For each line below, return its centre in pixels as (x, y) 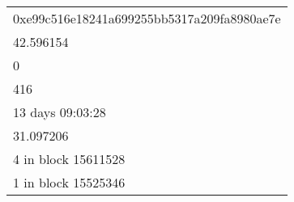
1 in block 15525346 (69, 182)
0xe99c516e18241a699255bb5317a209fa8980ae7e (147, 18)
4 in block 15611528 (69, 159)
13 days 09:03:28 (60, 112)
